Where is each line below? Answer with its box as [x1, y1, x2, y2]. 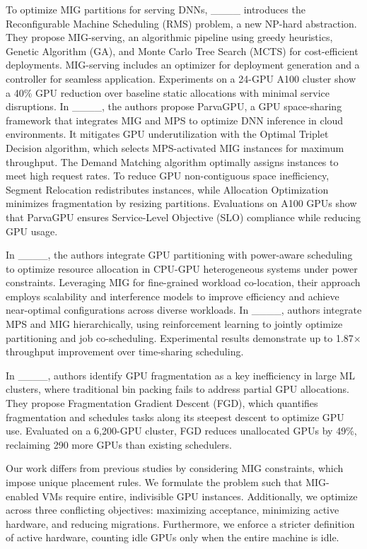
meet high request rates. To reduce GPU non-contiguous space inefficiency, [6, 168, 330, 183]
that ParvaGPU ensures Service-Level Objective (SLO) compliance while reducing [6, 209, 361, 224]
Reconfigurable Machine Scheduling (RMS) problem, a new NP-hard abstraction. [6, 16, 357, 30]
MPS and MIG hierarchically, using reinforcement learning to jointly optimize [6, 317, 343, 331]
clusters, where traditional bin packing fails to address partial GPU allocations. [6, 382, 349, 396]
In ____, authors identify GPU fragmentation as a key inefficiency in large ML [6, 367, 355, 382]
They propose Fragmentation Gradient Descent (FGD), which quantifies [6, 396, 318, 411]
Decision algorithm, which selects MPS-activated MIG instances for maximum [6, 140, 344, 155]
